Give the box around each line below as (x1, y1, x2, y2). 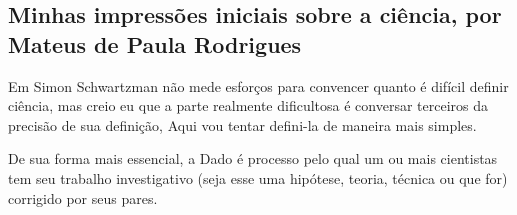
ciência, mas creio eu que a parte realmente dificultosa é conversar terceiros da (8, 95, 489, 116)
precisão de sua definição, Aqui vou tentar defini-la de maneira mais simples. (8, 114, 477, 135)
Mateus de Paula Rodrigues (8, 28, 302, 59)
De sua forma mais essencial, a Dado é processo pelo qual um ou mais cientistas (8, 148, 498, 169)
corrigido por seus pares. (8, 187, 158, 208)
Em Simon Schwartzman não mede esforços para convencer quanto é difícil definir (8, 75, 509, 96)
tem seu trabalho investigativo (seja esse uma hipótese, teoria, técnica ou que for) (8, 167, 508, 188)
